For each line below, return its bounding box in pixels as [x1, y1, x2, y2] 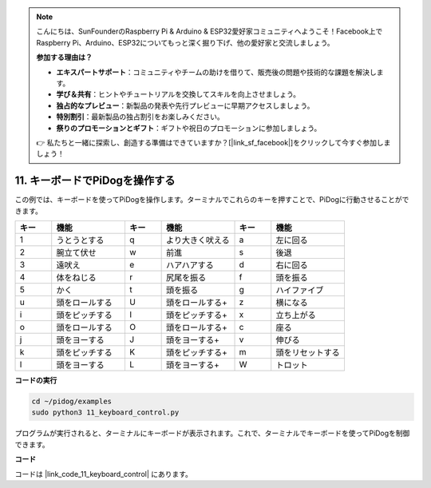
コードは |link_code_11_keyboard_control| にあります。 [14, 469, 193, 478]
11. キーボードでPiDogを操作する [14, 174, 176, 188]
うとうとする [56, 234, 105, 245]
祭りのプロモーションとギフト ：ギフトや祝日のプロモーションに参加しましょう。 [56, 123, 322, 133]
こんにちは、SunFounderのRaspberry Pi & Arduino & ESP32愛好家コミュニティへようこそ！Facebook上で [36, 26, 383, 36]
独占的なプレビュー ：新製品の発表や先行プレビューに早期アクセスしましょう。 [56, 101, 314, 110]
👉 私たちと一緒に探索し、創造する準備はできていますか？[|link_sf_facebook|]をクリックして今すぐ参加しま [36, 137, 391, 147]
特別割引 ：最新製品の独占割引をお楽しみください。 [56, 112, 224, 121]
